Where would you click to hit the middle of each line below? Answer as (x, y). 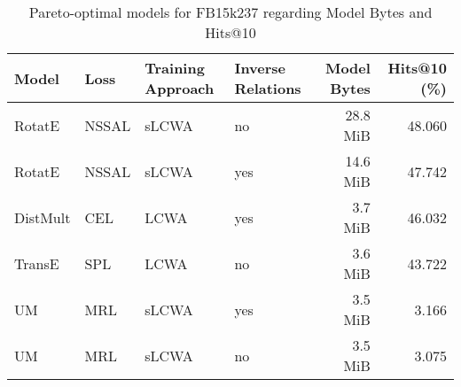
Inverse (260, 68)
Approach (180, 88)
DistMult (43, 217)
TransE (37, 263)
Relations (268, 88)
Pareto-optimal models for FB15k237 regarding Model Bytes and (230, 12)
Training (175, 68)
